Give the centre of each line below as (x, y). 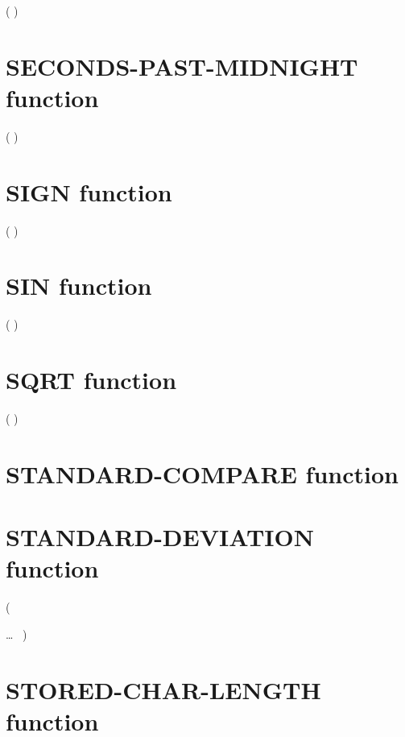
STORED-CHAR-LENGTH (163, 689)
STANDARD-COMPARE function (202, 473)
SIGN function (89, 191)
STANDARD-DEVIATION (160, 537)
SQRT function (91, 380)
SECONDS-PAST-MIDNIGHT (182, 66)
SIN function (79, 286)
